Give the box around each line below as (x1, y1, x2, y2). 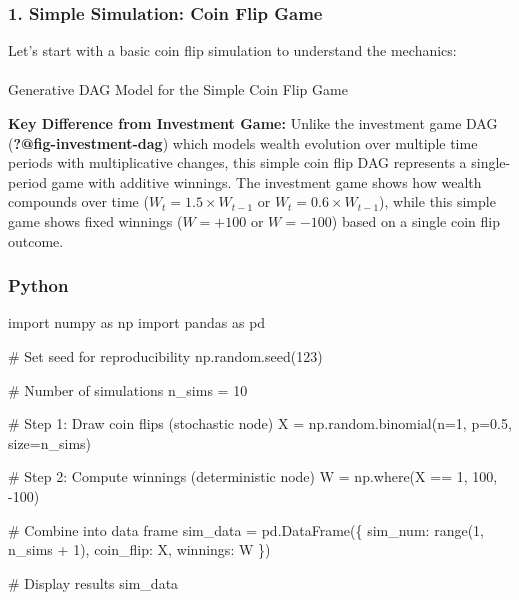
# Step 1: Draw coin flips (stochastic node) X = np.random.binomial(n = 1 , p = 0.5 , (8, 413, 512, 434)
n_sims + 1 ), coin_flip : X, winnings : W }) (8, 539, 271, 560)
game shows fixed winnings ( (8, 210, 183, 231)
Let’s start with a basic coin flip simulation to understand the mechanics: (8, 40, 457, 61)
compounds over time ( (8, 191, 149, 212)
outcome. (8, 230, 64, 251)
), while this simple (379, 191, 496, 212)
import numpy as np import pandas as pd (8, 312, 266, 333)
